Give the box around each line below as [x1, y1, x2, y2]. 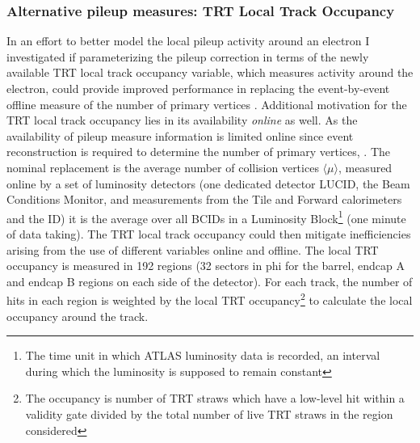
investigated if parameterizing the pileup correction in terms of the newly [6, 48, 369, 65]
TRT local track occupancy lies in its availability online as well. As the [6, 112, 358, 129]
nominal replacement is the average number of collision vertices [6, 158, 319, 175]
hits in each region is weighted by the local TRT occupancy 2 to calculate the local [6, 289, 413, 309]
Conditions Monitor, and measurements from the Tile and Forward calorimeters [6, 191, 402, 208]
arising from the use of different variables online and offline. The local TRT [6, 241, 379, 258]
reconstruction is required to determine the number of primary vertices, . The [6, 143, 391, 160]
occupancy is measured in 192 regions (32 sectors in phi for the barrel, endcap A [6, 257, 405, 274]
